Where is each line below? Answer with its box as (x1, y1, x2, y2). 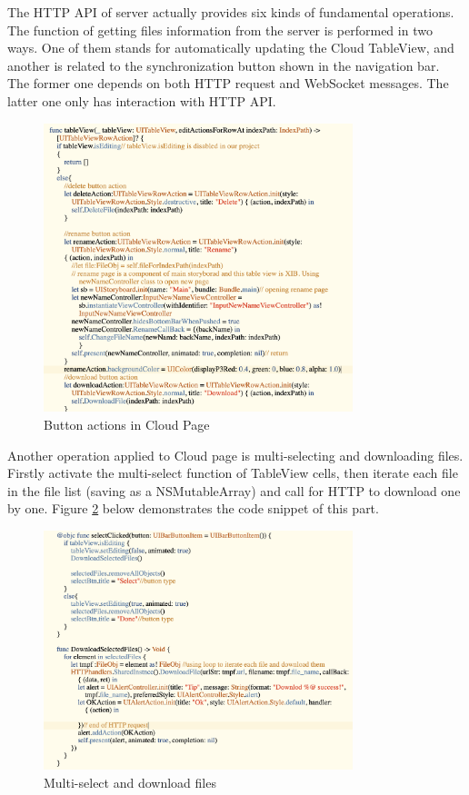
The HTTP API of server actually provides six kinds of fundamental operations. (7, 3, 454, 21)
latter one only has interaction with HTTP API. (7, 91, 276, 110)
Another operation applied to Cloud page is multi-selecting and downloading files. (7, 445, 464, 464)
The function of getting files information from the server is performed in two (7, 20, 433, 39)
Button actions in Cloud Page (44, 415, 210, 434)
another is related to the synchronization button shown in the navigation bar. (7, 55, 440, 75)
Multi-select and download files (44, 773, 216, 791)
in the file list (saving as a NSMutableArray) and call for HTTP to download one (7, 481, 461, 500)
